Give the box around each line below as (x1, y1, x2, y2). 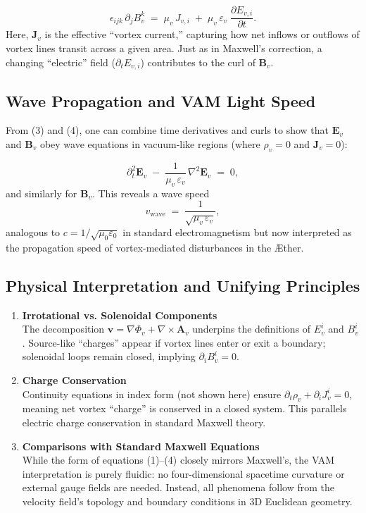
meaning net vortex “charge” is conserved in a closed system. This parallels (22, 401, 347, 416)
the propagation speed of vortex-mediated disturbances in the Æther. (6, 240, 304, 254)
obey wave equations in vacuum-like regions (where (39, 136, 260, 151)
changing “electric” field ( (6, 54, 115, 69)
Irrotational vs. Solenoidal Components (22, 307, 217, 322)
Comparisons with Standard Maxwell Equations (22, 438, 260, 453)
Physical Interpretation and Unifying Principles (6, 274, 360, 296)
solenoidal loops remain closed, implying (22, 349, 196, 364)
